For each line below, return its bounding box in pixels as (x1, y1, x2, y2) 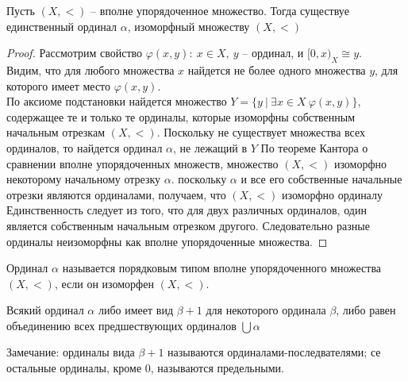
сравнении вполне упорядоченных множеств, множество (6, 155, 279, 171)
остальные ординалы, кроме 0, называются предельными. (6, 360, 284, 376)
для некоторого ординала (206, 302, 326, 318)
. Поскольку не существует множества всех (156, 124, 366, 140)
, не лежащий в (173, 139, 248, 156)
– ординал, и (242, 44, 304, 61)
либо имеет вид (98, 302, 174, 318)
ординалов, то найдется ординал (6, 139, 163, 156)
